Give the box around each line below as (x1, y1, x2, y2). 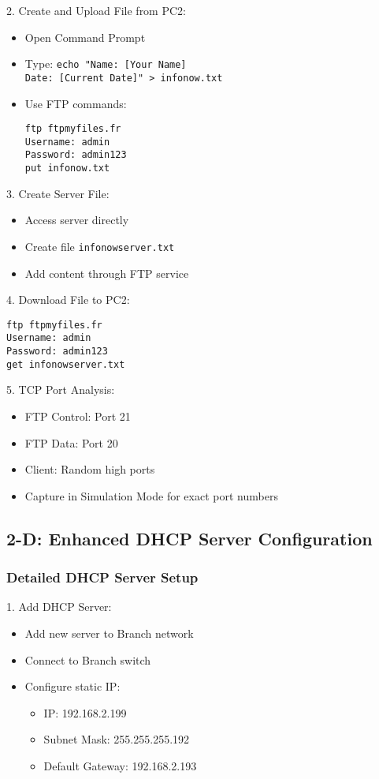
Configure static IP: (24, 678, 121, 695)
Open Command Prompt (24, 28, 146, 45)
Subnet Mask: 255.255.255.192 (43, 731, 190, 747)
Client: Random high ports (24, 461, 155, 478)
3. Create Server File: (6, 185, 110, 201)
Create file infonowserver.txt (24, 238, 175, 254)
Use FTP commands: (24, 95, 127, 111)
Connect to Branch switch (24, 651, 151, 668)
